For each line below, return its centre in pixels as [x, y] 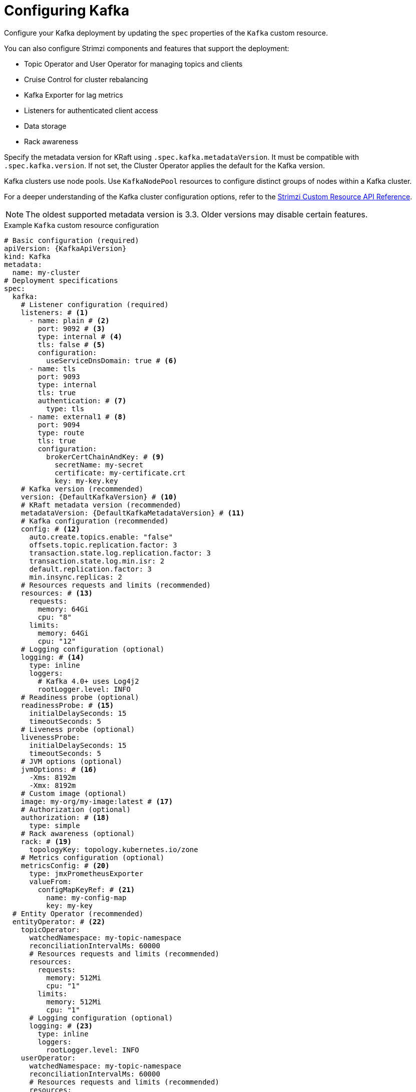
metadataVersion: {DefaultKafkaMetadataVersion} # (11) [133, 513]
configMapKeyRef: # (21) [86, 889]
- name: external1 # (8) [78, 417]
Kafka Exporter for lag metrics [74, 95]
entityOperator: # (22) [59, 921]
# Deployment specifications [61, 280]
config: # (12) [50, 529]
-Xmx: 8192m [53, 785]
